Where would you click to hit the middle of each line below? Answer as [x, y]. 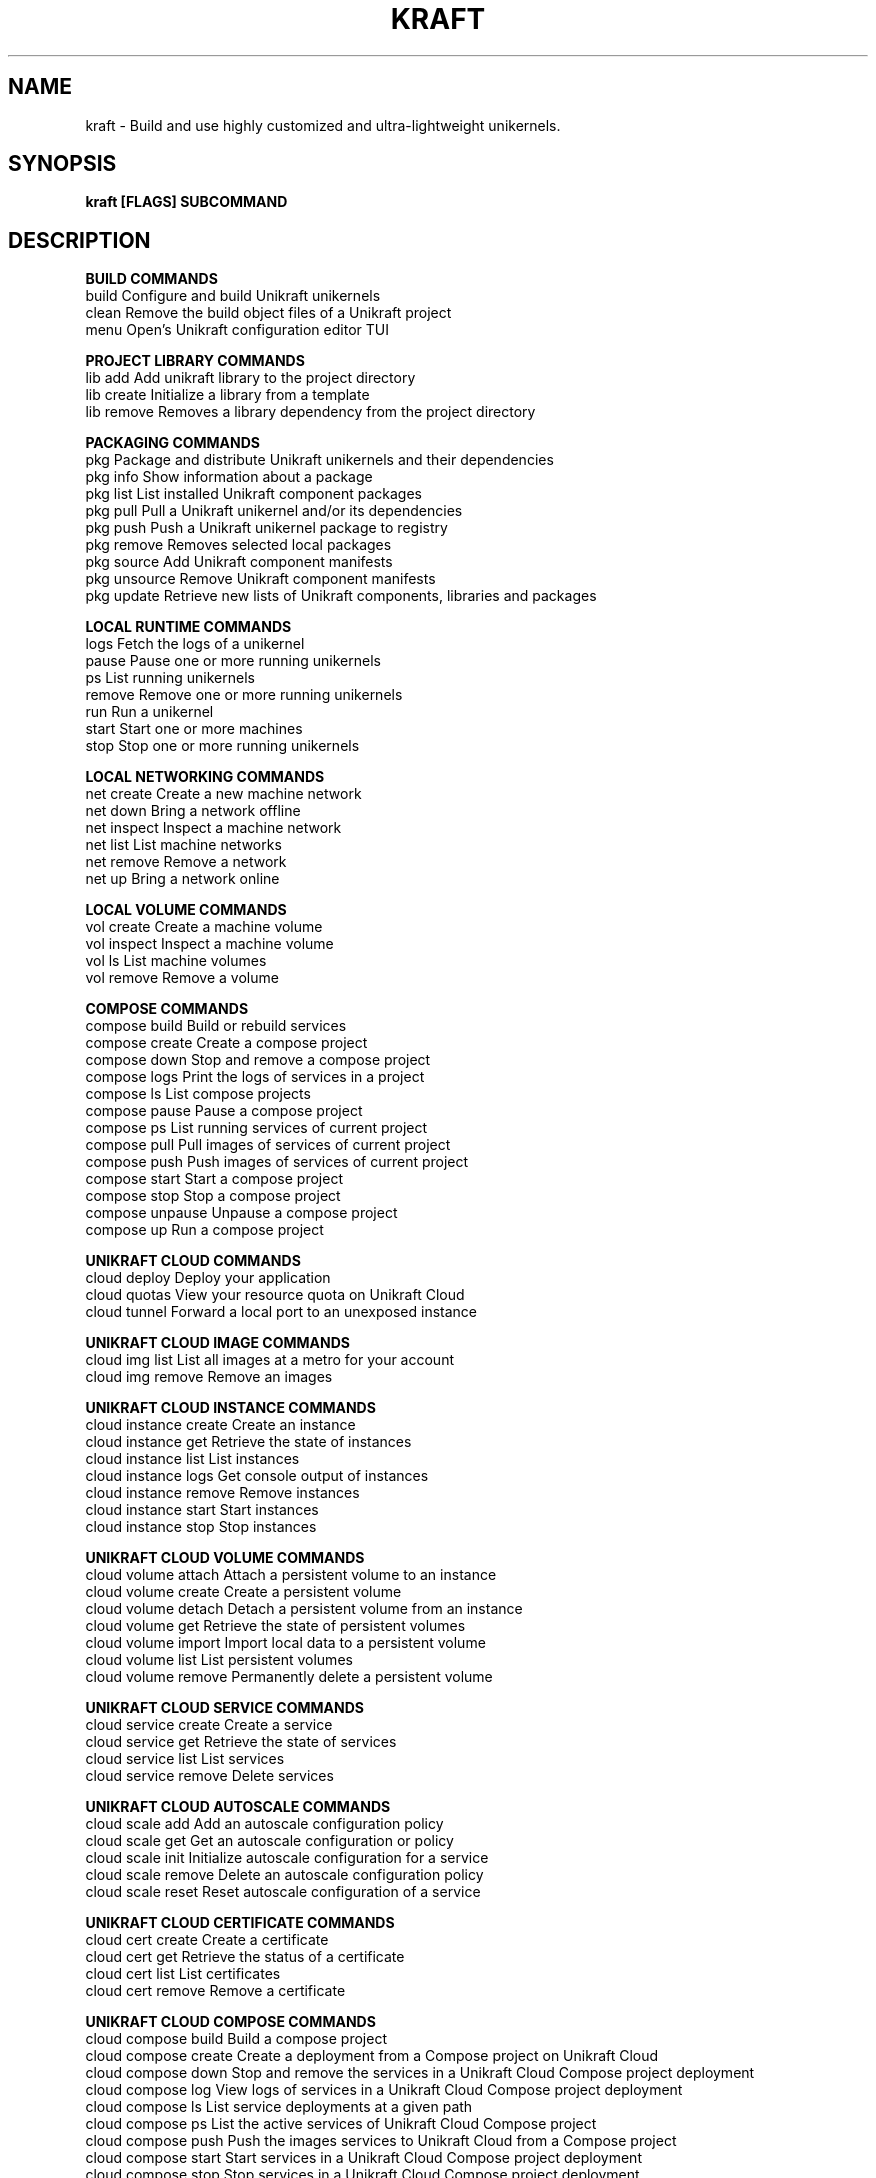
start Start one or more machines [194, 729]
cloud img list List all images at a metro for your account [269, 1360]
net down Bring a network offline [193, 811]
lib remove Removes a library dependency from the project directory [310, 412]
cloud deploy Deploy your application [208, 1278]
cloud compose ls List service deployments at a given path [279, 2107]
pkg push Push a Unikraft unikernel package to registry [266, 528]
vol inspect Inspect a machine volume [209, 944]
